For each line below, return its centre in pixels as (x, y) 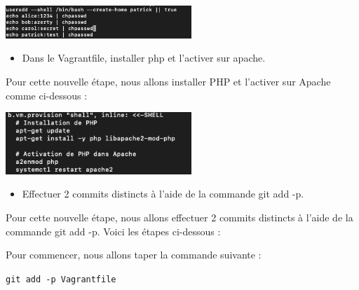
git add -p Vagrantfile (61, 279)
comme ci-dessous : (47, 95)
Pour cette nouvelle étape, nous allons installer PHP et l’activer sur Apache (168, 81)
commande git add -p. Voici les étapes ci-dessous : (113, 231)
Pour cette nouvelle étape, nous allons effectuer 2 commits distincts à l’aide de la (179, 217)
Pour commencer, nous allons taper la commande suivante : (134, 255)
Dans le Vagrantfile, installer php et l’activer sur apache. (144, 58)
